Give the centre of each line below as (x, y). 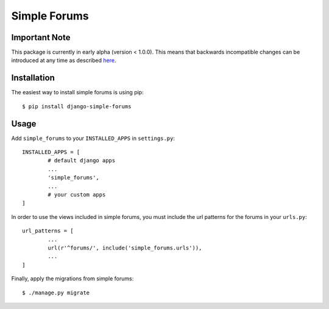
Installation (33, 78)
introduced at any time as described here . (64, 60)
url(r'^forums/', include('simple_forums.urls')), (125, 248)
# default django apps (82, 161)
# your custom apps (77, 195)
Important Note (41, 37)
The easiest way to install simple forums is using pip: (77, 92)
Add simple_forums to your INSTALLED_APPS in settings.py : (93, 138)
